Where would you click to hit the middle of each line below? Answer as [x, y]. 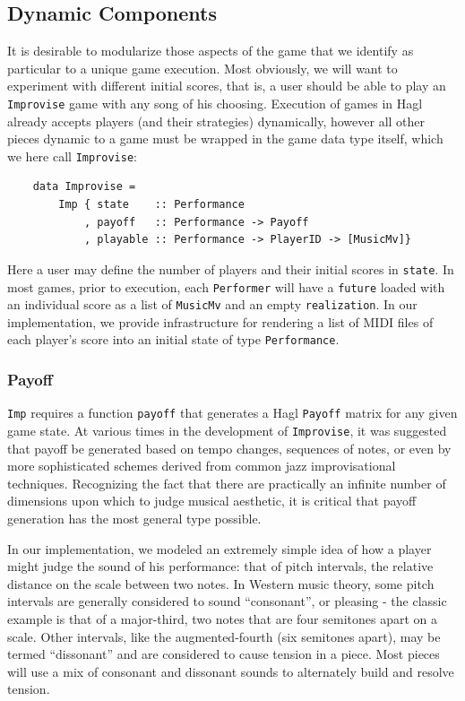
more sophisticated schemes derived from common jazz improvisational [202, 466]
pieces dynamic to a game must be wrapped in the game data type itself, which [225, 138]
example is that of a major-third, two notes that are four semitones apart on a [222, 618]
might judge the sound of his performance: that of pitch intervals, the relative [220, 566]
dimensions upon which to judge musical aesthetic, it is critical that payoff [212, 501]
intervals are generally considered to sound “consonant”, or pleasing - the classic [227, 601]
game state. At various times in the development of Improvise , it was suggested [227, 430]
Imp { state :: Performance [151, 205]
